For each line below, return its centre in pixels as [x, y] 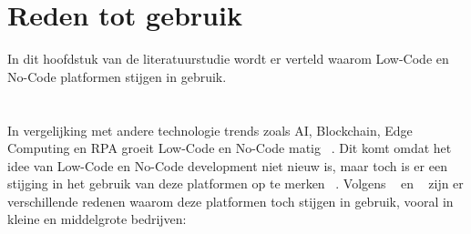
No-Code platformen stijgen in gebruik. [117, 76]
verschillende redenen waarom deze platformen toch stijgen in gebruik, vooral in [230, 201]
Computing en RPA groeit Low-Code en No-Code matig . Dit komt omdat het [230, 148]
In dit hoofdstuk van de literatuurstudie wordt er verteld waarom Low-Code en [228, 59]
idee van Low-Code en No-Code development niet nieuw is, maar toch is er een [227, 165]
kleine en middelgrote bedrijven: [97, 219]
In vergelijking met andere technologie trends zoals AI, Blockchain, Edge [210, 130]
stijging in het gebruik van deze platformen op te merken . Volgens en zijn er [235, 183]
